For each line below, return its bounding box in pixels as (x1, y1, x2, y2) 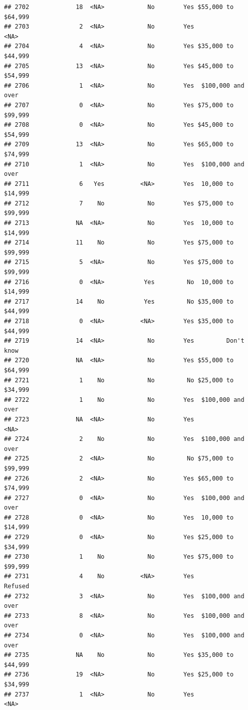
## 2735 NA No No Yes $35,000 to (4, 651, 234, 659)
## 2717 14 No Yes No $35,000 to (4, 298, 234, 305)
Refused (4, 583, 30, 590)
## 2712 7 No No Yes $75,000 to (4, 199, 234, 207)
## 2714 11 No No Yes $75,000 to (4, 239, 234, 247)
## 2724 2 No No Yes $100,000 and (4, 435, 244, 443)
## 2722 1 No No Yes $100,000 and (4, 396, 244, 403)
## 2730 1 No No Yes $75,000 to (4, 553, 234, 561)
